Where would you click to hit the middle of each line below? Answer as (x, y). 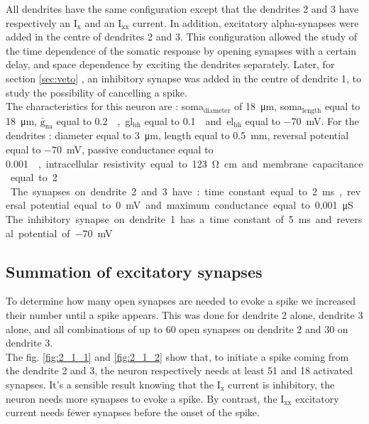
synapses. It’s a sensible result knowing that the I (113, 384)
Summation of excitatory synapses (134, 271)
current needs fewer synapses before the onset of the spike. (133, 412)
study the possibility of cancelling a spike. (97, 92)
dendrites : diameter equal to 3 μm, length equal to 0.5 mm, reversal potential (177, 135)
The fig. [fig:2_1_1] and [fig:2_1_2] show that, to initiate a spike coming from (177, 356)
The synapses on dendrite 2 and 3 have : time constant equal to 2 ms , (176, 191)
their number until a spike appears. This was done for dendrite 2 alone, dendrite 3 (184, 314)
